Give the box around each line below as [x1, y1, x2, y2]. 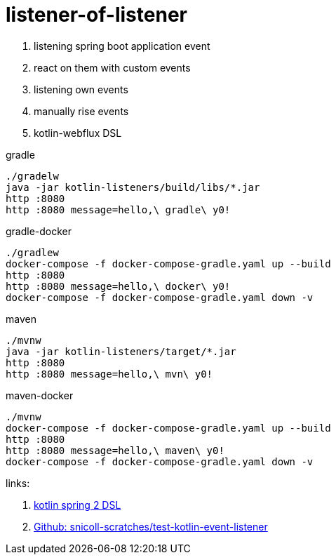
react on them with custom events [34, 61, 191, 74]
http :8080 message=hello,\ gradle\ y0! [6, 204, 231, 215]
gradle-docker [6, 225, 72, 237]
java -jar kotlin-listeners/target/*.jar [6, 345, 236, 357]
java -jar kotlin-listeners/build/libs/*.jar [6, 181, 260, 193]
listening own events [34, 83, 128, 95]
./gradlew [6, 246, 59, 258]
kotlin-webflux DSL [34, 126, 122, 139]
